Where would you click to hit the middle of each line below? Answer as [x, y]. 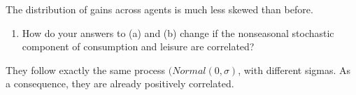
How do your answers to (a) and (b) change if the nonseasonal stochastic [178, 32]
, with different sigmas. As [294, 70]
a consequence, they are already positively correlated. [120, 83]
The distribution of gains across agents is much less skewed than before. [159, 9]
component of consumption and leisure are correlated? [138, 46]
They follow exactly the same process [86, 70]
